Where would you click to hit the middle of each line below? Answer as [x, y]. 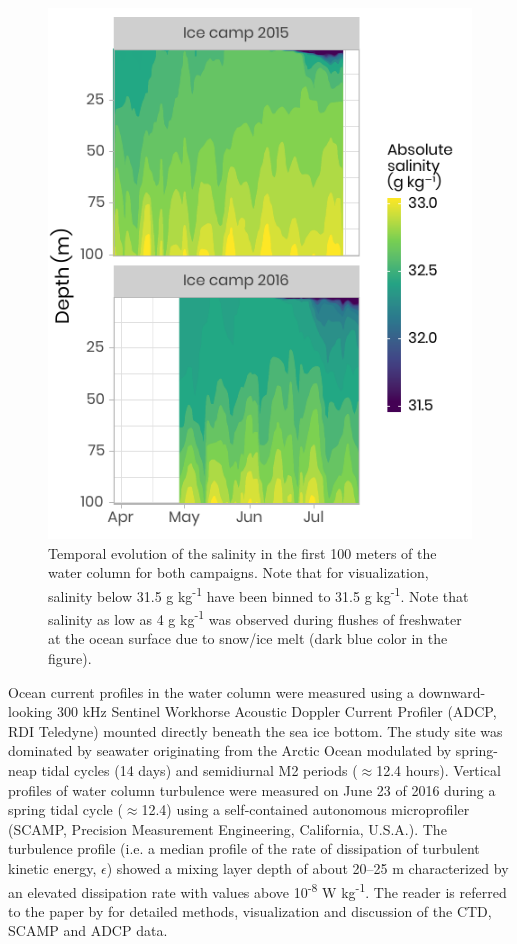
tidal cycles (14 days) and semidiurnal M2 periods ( [199, 769]
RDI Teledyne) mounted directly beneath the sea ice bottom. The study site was [255, 730]
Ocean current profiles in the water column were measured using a [211, 691]
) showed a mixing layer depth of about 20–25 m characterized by [307, 867]
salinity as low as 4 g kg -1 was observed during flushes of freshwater [255, 617]
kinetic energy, [52, 867]
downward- [452, 691]
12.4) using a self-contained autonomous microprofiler [305, 809]
